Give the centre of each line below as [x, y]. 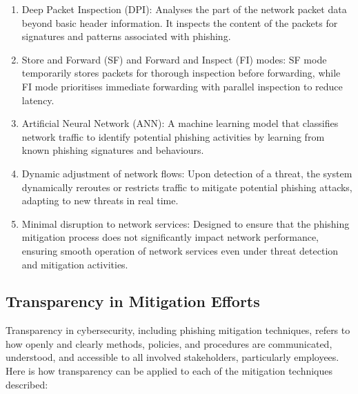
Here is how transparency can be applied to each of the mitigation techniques [169, 371]
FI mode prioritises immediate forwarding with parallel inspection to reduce [182, 86]
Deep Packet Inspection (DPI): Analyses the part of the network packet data [184, 9]
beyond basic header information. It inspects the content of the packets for [180, 22]
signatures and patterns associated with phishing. [126, 36]
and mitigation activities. [75, 264]
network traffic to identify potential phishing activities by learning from [173, 136]
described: [27, 384]
